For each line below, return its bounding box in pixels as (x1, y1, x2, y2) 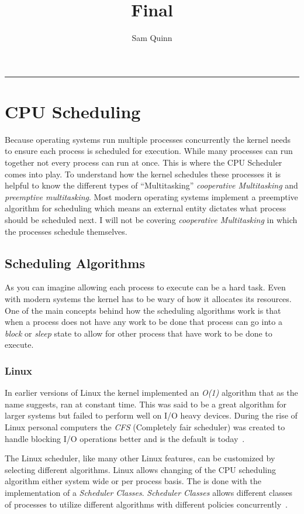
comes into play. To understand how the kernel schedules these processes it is (5, 167, 281, 180)
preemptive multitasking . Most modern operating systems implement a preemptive (5, 190, 298, 203)
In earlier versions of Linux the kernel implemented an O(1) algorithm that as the (5, 386, 298, 399)
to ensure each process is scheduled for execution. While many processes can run (5, 145, 293, 157)
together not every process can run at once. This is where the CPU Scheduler (5, 156, 282, 169)
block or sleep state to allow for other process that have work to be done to (5, 327, 272, 339)
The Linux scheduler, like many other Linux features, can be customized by (5, 452, 275, 464)
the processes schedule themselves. (5, 225, 127, 237)
